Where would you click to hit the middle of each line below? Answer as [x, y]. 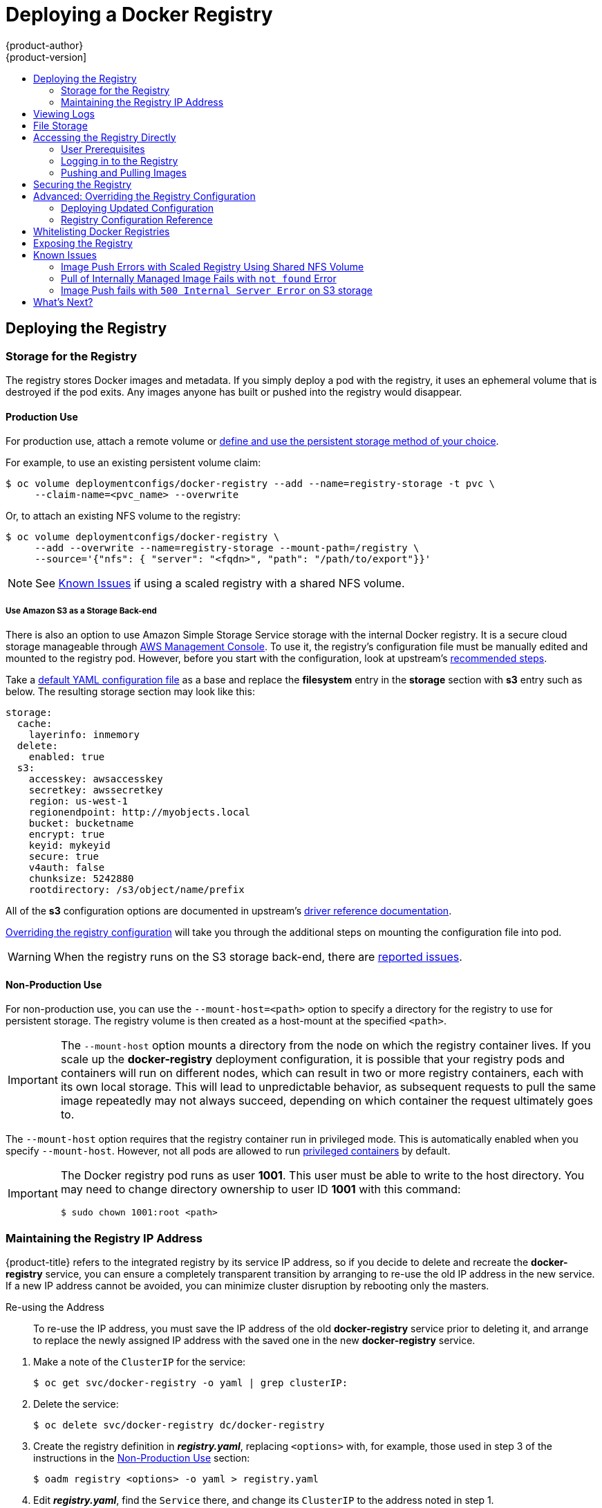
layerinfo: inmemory [84, 734]
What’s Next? [63, 302]
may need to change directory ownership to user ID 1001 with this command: [261, 1189]
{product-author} [45, 45]
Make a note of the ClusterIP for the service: [140, 1361]
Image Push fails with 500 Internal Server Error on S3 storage [217, 290]
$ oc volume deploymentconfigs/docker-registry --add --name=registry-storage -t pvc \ [251, 484]
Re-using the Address [55, 1307]
